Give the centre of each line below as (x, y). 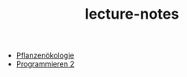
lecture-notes (132, 14)
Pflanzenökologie (45, 56)
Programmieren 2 (45, 64)
